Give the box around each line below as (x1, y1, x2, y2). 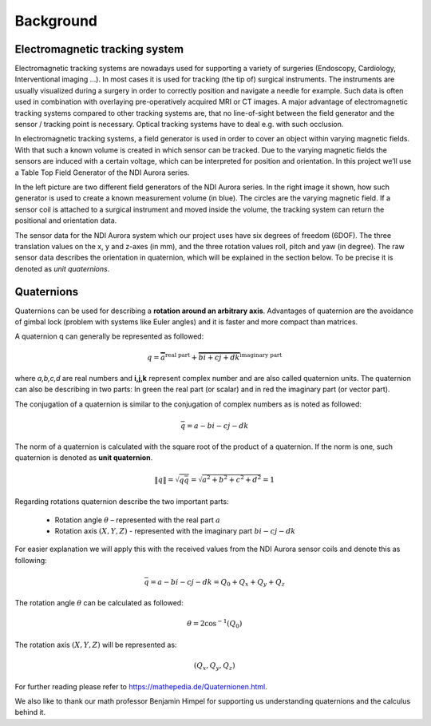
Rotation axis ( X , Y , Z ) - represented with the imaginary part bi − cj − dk (54, 526, 296, 535)
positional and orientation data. (14, 216, 117, 225)
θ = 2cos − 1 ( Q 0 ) (186, 617, 243, 630)
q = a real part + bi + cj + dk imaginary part (147, 351, 283, 362)
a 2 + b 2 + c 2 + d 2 (202, 474, 262, 485)
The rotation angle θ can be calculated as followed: (14, 598, 184, 608)
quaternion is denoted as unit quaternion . (14, 453, 153, 462)
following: (14, 555, 47, 565)
